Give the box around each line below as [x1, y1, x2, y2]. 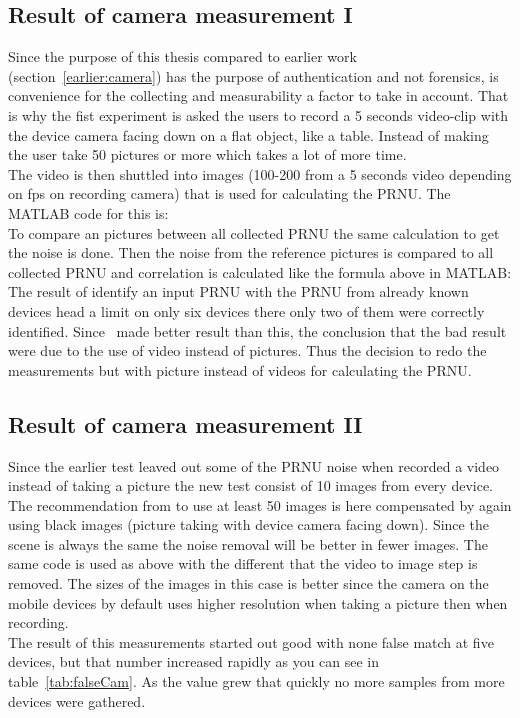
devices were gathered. [8, 690, 146, 711]
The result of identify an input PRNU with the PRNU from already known [8, 281, 469, 302]
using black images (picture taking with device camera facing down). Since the [8, 514, 489, 535]
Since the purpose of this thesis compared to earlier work [8, 46, 357, 67]
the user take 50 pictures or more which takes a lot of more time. [8, 144, 407, 165]
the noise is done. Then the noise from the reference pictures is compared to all [8, 242, 494, 263]
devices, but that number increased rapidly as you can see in [8, 651, 380, 672]
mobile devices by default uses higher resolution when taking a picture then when [8, 592, 508, 613]
